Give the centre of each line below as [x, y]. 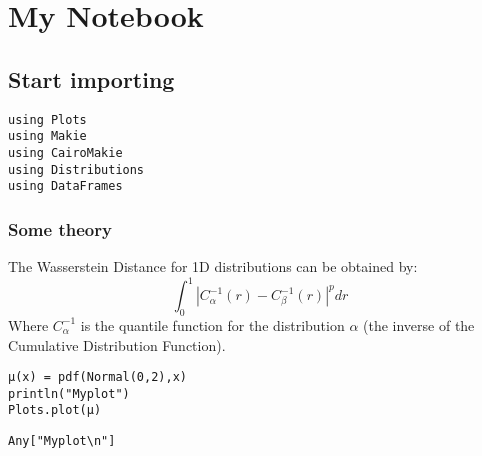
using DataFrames [65, 186]
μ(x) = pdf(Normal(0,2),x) [97, 377]
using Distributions [76, 169]
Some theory [60, 228]
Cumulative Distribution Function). [117, 344]
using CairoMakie [65, 152]
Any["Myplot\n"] [62, 441]
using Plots [47, 119]
